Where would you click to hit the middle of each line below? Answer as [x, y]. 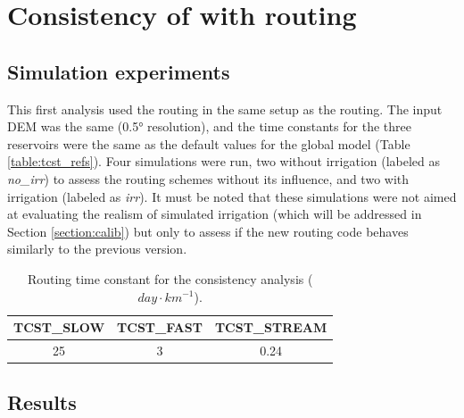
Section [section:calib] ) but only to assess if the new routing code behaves [208, 231]
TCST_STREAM [271, 327]
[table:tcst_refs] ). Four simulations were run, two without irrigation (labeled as [224, 161]
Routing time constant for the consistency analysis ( [170, 278]
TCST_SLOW [59, 327]
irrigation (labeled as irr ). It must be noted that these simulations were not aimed [232, 196]
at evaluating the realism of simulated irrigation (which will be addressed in [215, 214]
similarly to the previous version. [97, 249]
